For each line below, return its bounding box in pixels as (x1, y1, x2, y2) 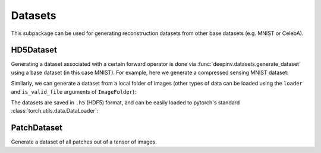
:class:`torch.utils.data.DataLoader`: (11, 107, 99, 114)
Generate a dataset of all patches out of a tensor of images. (11, 138, 157, 145)
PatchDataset (11, 123, 62, 133)
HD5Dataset (11, 45, 58, 55)
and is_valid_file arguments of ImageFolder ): (11, 88, 136, 95)
